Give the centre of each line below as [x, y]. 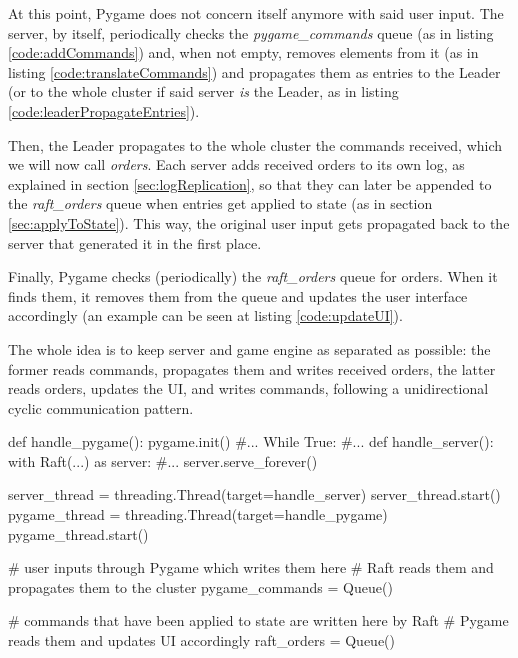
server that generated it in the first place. [135, 242]
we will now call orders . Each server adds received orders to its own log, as [236, 164]
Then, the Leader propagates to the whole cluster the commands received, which [255, 144]
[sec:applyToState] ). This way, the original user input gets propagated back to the [259, 222]
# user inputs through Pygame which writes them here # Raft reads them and [251, 567]
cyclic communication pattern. [101, 407]
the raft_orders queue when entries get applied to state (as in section [220, 203]
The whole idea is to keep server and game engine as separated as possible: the [249, 348]
